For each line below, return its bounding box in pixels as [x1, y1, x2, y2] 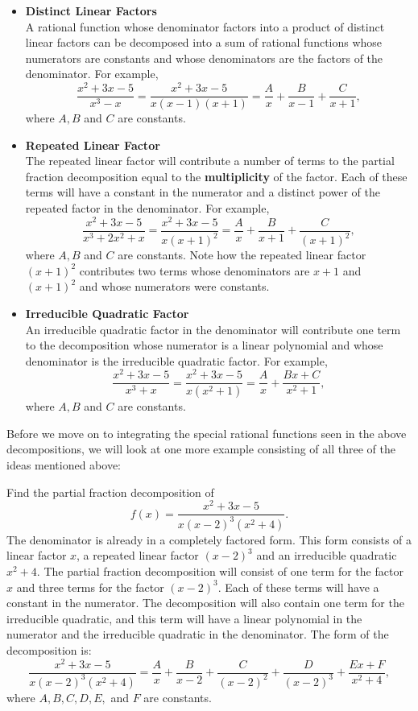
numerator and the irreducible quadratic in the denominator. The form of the [6, 626, 389, 643]
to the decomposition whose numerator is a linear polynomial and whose [25, 337, 383, 353]
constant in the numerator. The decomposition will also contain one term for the [6, 594, 404, 611]
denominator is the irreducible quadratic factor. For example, [25, 352, 328, 369]
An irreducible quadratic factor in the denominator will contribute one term [25, 320, 401, 337]
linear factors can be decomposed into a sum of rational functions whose [25, 34, 383, 51]
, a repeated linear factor [77, 547, 199, 564]
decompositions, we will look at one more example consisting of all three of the [6, 440, 395, 457]
